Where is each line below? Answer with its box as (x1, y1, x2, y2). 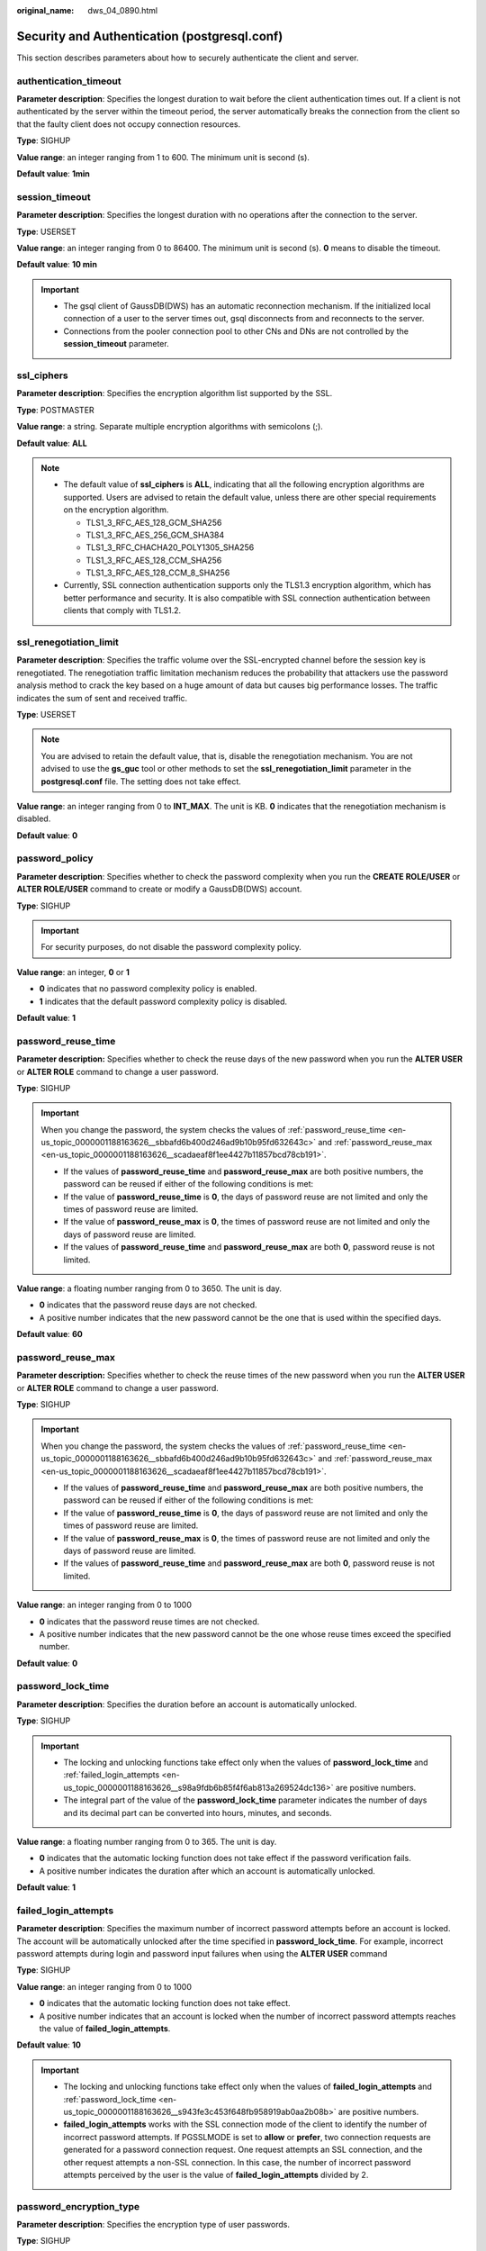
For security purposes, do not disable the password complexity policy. (40, 942, 301, 953)
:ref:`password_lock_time (63, 2093, 157, 2104)
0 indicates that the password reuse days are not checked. (39, 1299, 257, 1310)
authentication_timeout (16, 75, 121, 87)
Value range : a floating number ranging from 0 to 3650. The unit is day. (16, 1283, 283, 1294)
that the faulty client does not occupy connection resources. (16, 118, 241, 130)
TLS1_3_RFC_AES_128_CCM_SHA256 (85, 555, 222, 565)
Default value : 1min (16, 168, 90, 179)
